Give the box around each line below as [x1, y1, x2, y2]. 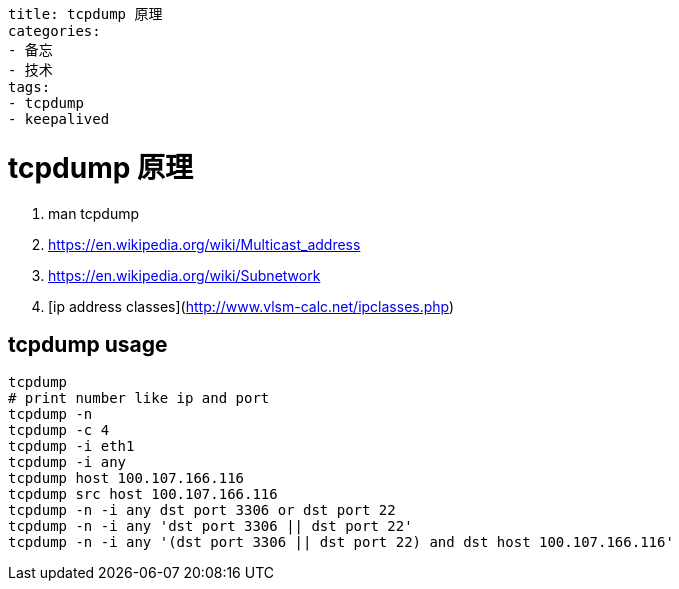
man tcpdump [48, 204, 140, 222]
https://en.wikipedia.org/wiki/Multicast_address [48, 235, 361, 253]
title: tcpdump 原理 [8, 6, 163, 22]
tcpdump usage [8, 331, 168, 357]
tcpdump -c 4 [8, 422, 110, 439]
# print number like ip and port [8, 390, 270, 407]
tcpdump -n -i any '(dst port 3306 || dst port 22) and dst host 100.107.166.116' [8, 534, 674, 551]
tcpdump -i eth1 [8, 438, 135, 455]
